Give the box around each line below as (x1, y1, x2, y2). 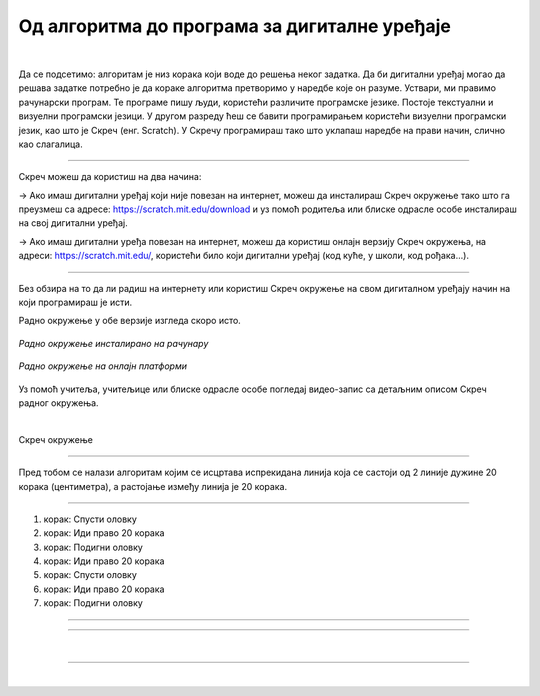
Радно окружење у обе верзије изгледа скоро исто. (18, 315, 242, 327)
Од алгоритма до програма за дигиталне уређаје (18, 15, 452, 37)
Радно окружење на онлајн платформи (18, 360, 188, 372)
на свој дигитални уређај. (18, 217, 129, 229)
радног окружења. (18, 396, 99, 409)
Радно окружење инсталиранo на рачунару (18, 337, 209, 349)
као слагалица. (18, 138, 84, 150)
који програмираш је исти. (18, 296, 133, 309)
